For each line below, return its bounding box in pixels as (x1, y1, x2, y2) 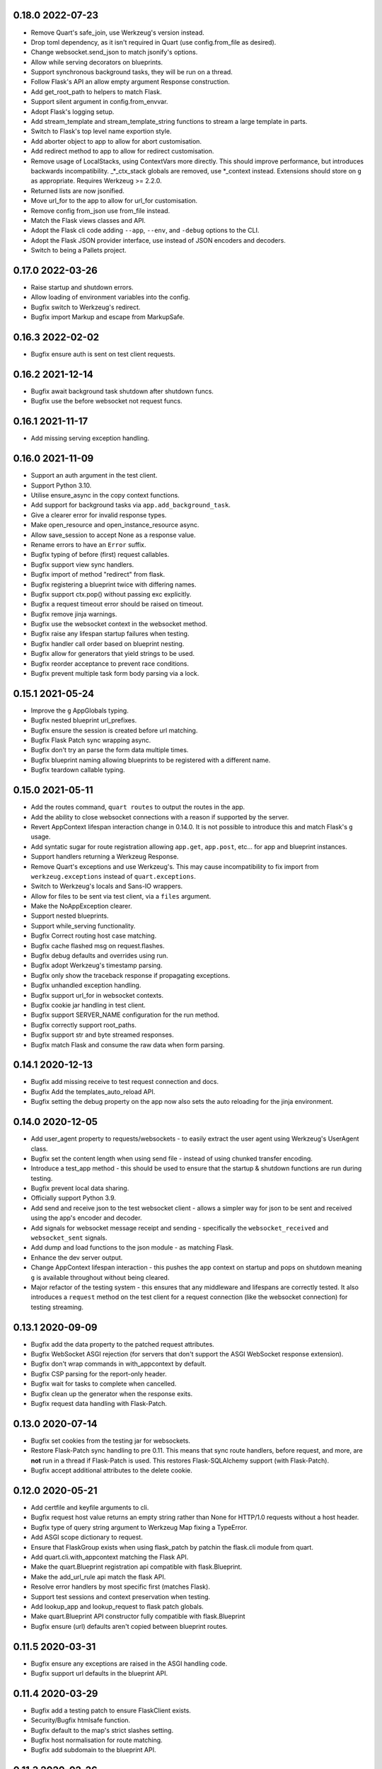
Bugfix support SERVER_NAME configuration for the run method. (30, 1010, 219, 1019)
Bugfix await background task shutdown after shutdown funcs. (30, 387, 214, 396)
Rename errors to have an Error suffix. (30, 540, 146, 548)
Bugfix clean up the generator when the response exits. (30, 1389, 193, 1398)
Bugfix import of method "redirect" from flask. (30, 570, 166, 579)
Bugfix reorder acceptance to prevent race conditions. (30, 659, 189, 668)
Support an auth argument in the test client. (30, 471, 158, 480)
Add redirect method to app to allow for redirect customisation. (30, 147, 214, 156)
